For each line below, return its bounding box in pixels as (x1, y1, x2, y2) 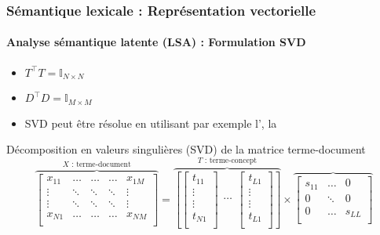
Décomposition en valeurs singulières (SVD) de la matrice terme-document (6, 141, 366, 157)
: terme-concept (204, 157, 258, 165)
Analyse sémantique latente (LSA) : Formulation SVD (6, 34, 306, 50)
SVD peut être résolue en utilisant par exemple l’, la (24, 114, 277, 131)
